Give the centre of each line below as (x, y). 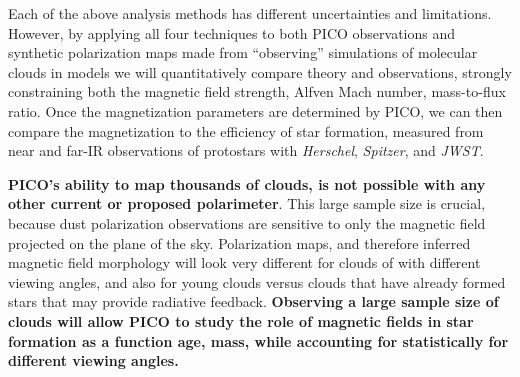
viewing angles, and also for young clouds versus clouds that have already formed (257, 281)
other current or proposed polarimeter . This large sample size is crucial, (247, 203)
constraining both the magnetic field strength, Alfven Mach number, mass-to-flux (257, 91)
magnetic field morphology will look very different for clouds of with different (244, 262)
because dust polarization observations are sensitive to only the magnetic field (247, 222)
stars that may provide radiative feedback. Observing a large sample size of (253, 301)
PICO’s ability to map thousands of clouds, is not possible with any (247, 183)
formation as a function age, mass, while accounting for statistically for (258, 340)
